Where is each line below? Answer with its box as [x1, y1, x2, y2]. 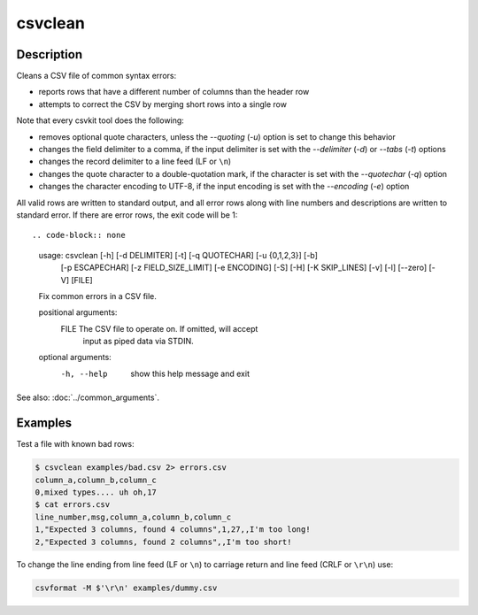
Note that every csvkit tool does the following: [16, 115, 185, 126]
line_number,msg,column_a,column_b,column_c [35, 511, 232, 522]
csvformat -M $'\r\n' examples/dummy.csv [35, 583, 218, 593]
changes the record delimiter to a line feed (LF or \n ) [38, 156, 232, 167]
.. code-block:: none [32, 230, 126, 241]
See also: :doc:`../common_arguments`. [16, 392, 159, 403]
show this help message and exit [130, 368, 250, 379]
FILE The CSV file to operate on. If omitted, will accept [60, 323, 258, 334]
